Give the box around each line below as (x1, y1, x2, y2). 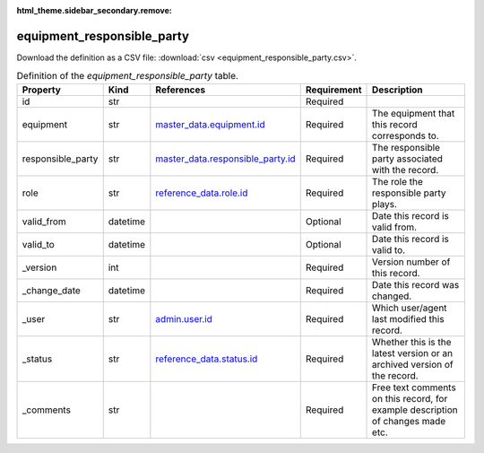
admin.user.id (155, 312, 212, 325)
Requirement (305, 83, 362, 96)
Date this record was (372, 278, 460, 291)
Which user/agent (372, 301, 447, 314)
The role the (372, 175, 423, 187)
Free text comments (372, 381, 456, 394)
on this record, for (372, 392, 448, 405)
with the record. (372, 163, 439, 176)
